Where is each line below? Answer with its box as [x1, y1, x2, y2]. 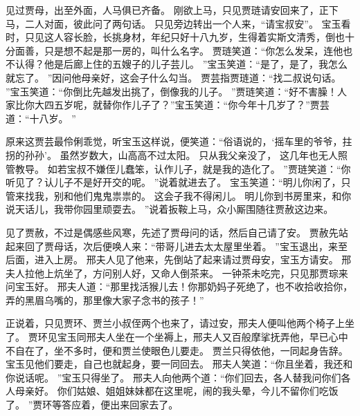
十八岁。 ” [29, 111, 76, 125]
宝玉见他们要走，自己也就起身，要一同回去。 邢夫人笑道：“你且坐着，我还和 [6, 357, 353, 371]
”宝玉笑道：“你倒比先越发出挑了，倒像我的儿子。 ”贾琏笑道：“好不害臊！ [6, 84, 338, 98]
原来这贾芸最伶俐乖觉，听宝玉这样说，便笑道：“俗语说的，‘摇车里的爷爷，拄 [6, 134, 352, 149]
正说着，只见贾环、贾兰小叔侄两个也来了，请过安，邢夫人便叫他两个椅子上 [6, 316, 345, 330]
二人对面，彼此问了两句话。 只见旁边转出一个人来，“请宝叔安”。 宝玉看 [24, 16, 351, 30]
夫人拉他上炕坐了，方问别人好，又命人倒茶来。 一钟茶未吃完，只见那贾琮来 [6, 265, 348, 280]
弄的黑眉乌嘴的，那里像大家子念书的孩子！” [6, 292, 204, 307]
